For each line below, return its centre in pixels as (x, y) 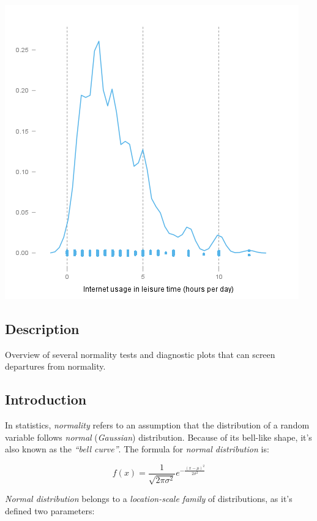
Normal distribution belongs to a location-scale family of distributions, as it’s (149, 499)
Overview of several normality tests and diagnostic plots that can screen (140, 354)
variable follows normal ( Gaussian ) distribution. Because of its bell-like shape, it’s (158, 437)
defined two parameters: (50, 511)
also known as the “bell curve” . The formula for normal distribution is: (137, 449)
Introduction (46, 399)
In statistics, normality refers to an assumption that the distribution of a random (157, 425)
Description (42, 328)
